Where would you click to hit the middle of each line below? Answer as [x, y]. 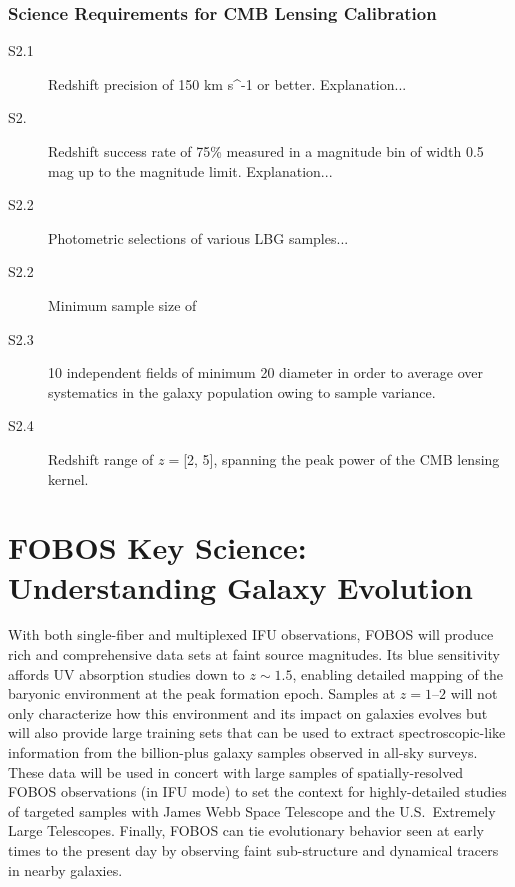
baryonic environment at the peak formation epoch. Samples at [202, 693]
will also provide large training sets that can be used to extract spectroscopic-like [257, 732]
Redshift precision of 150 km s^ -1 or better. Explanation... [227, 83]
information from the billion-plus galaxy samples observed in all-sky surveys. [243, 752]
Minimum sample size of [122, 304]
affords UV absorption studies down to [126, 673]
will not [474, 693]
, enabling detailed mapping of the [397, 673]
